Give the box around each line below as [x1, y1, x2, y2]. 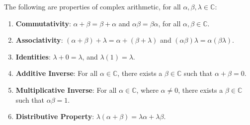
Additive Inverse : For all [15, 68, 98, 78]
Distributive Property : [15, 111, 94, 122]
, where [136, 84, 159, 95]
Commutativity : [15, 18, 71, 28]
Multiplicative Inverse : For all [15, 84, 117, 95]
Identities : [15, 51, 51, 62]
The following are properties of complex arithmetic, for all [4, 1, 181, 11]
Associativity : [15, 35, 63, 45]
